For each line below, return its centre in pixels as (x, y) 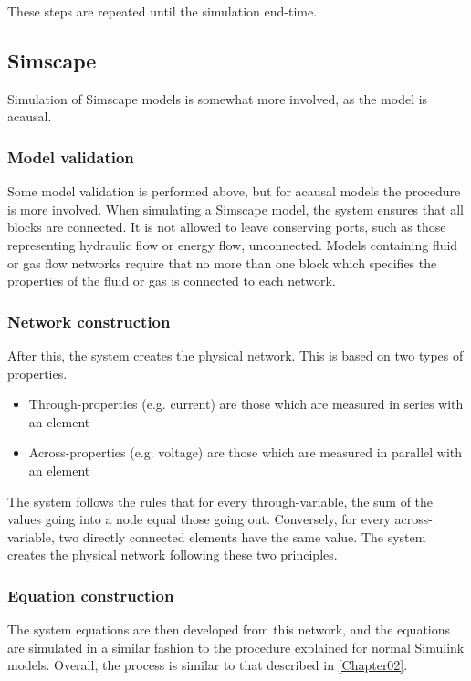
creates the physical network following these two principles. (173, 555)
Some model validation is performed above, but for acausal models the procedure (234, 191)
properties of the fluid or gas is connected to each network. (172, 281)
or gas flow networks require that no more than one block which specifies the (222, 262)
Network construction (89, 321)
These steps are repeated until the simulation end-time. (162, 11)
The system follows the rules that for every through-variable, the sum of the (220, 501)
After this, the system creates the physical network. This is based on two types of (235, 355)
